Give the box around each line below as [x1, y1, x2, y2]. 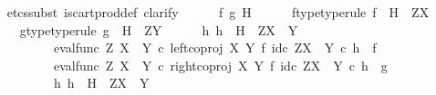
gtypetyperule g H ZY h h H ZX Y [19, 20, 298, 39]
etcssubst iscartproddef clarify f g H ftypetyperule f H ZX [6, 3, 430, 21]
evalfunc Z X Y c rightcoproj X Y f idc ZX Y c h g [53, 55, 388, 74]
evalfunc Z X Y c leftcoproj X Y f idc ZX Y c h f [53, 38, 377, 57]
